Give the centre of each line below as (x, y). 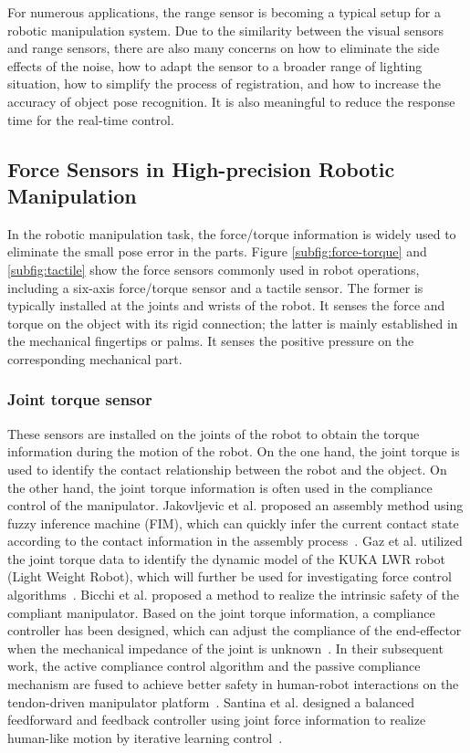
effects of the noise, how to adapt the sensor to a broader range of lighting (215, 65)
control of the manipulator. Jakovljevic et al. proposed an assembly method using (235, 505)
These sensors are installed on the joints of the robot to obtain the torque (214, 433)
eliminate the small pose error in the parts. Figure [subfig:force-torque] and (217, 251)
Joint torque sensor (80, 399)
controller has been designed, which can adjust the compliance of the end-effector (235, 630)
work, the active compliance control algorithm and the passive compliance (214, 666)
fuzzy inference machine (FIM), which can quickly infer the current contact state (233, 523)
